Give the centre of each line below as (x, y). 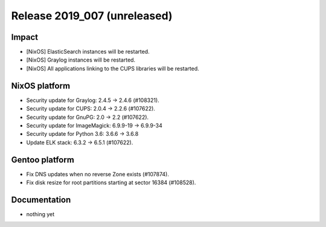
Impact (25, 37)
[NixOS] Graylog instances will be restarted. (81, 60)
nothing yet (40, 214)
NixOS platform (41, 85)
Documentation (41, 200)
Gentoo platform (43, 160)
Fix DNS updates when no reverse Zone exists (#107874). (97, 174)
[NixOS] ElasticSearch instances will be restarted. (88, 52)
